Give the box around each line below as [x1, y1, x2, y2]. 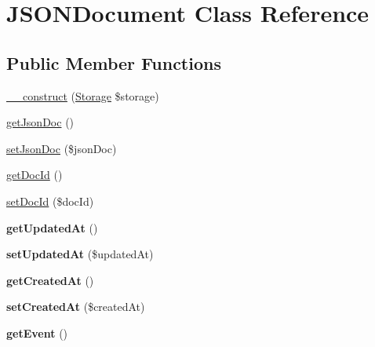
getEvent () [6, 324, 68, 341]
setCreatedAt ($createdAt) [6, 298, 145, 315]
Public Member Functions [6, 50, 221, 75]
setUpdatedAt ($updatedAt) [6, 246, 154, 262]
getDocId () [6, 166, 63, 183]
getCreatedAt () [6, 272, 94, 288]
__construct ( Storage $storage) [6, 87, 159, 104]
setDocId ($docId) [6, 192, 94, 209]
